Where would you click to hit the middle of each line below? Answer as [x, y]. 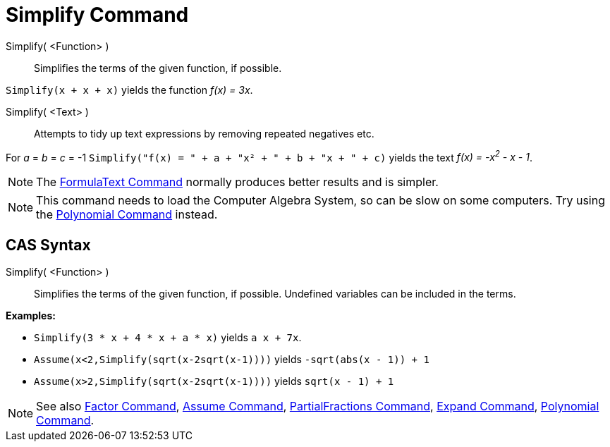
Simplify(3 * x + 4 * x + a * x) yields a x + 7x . [168, 338]
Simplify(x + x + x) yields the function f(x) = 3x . [129, 90]
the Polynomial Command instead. [127, 215]
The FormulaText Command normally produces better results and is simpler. [237, 182]
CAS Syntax [48, 245]
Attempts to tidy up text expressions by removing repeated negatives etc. [204, 133]
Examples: [31, 316]
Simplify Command [97, 15]
